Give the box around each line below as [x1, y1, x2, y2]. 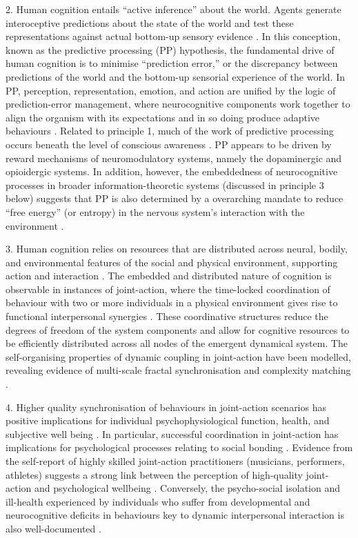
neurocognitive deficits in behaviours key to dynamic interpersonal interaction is [6, 508, 344, 522]
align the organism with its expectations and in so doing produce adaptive [6, 110, 320, 124]
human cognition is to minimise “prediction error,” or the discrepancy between [6, 56, 338, 70]
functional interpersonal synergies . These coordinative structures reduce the [6, 309, 328, 323]
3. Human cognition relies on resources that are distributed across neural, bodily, [6, 241, 348, 256]
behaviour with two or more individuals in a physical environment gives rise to [6, 295, 338, 310]
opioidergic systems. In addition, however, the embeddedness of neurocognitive [6, 164, 338, 179]
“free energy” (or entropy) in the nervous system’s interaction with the [6, 204, 305, 219]
